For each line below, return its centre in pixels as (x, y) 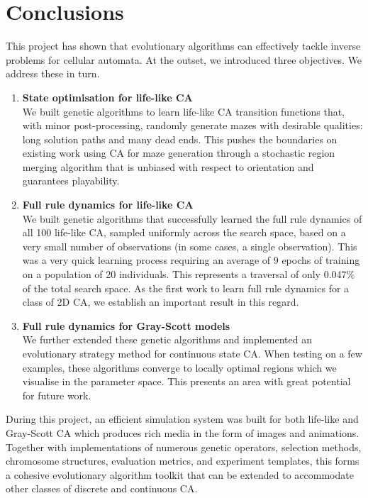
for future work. (57, 395)
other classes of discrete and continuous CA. (102, 488)
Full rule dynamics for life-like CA (108, 205)
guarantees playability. (71, 181)
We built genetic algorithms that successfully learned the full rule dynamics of (192, 218)
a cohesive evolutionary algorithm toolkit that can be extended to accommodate (180, 474)
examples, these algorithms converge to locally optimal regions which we (179, 367)
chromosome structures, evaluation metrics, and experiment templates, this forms (183, 461)
